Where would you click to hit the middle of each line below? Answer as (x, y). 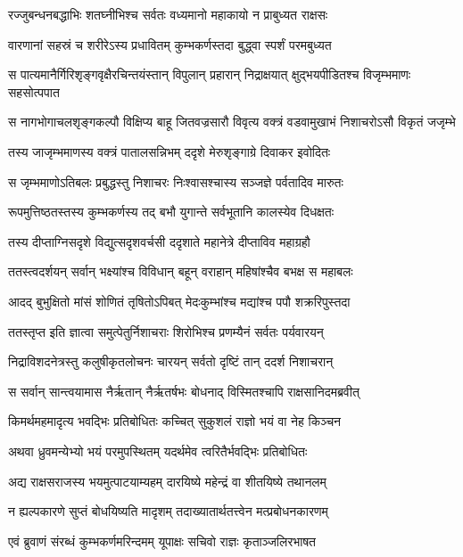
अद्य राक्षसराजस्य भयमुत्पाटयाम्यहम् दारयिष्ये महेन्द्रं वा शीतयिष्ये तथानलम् (167, 481)
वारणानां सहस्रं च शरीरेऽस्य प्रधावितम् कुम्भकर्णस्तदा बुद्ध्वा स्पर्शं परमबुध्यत (170, 44)
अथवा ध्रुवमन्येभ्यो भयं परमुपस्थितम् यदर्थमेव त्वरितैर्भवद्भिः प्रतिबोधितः (158, 451)
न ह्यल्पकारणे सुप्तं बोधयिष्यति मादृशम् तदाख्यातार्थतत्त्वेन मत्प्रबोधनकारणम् (168, 511)
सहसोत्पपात (34, 91)
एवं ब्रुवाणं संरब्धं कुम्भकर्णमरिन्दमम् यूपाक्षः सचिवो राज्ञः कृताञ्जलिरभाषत (162, 541)
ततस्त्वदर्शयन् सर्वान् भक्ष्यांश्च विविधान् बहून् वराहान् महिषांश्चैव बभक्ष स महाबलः (181, 271)
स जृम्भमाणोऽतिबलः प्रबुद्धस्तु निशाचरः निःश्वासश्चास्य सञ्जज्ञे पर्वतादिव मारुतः (176, 181)
